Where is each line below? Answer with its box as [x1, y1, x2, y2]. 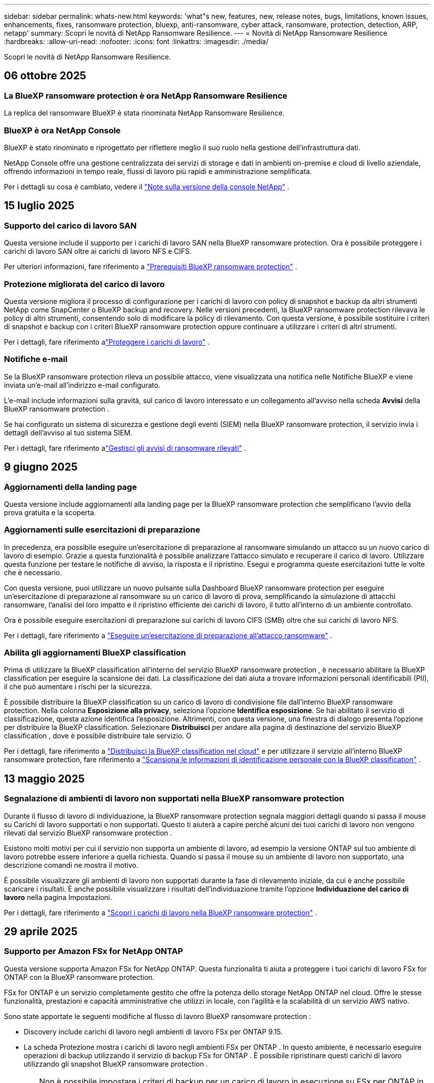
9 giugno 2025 [4, 461, 78, 474]
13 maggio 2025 [4, 772, 85, 785]
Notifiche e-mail [4, 354, 68, 364]
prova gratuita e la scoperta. [4, 508, 96, 517]
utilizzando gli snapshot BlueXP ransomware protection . [24, 1059, 208, 1068]
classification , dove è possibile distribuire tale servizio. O [4, 731, 192, 740]
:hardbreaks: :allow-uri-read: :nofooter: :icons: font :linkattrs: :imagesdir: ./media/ [4, 37, 269, 46]
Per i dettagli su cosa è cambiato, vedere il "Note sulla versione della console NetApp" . [4, 182, 289, 191]
